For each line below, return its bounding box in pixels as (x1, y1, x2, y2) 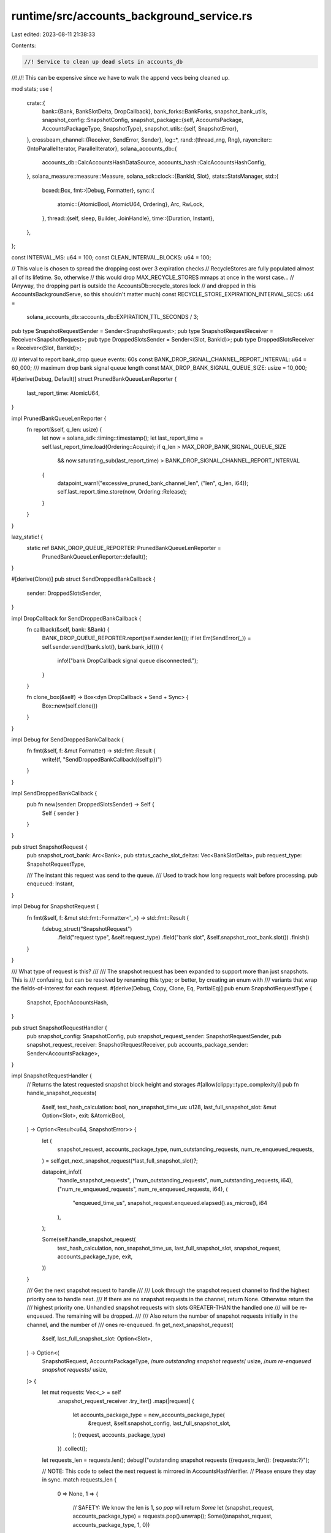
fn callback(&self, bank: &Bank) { (26, 626, 110, 633)
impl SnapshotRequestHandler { (11, 1072, 92, 1079)
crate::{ (26, 99, 45, 107)
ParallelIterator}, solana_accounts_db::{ (78, 145, 177, 152)
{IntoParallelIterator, (26, 145, 77, 152)
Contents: (11, 42, 36, 49)
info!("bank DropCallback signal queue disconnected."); (57, 657, 199, 665)
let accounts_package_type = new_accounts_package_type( (72, 1411, 225, 1418)
